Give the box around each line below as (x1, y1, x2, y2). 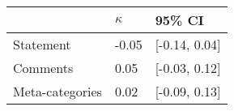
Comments (13, 58, 74, 77)
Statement (13, 35, 71, 53)
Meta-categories (13, 82, 102, 100)
